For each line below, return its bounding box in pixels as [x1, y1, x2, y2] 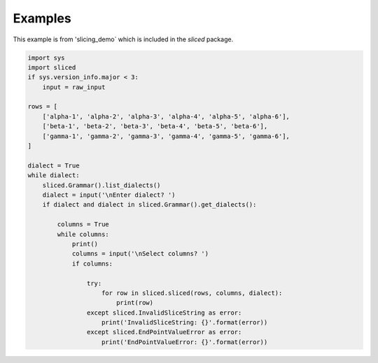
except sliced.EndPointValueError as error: [86, 328, 242, 336]
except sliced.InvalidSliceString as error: [86, 308, 242, 317]
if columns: [71, 259, 113, 268]
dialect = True [27, 161, 80, 170]
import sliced [27, 63, 76, 71]
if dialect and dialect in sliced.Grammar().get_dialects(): [42, 200, 257, 209]
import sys [27, 53, 65, 62]
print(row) [115, 299, 154, 307]
